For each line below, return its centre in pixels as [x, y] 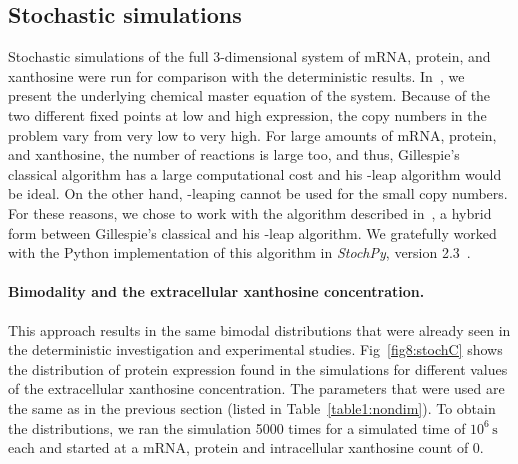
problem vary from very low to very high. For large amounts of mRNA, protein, [252, 134]
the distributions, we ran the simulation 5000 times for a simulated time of [237, 427]
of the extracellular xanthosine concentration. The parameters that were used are [256, 388]
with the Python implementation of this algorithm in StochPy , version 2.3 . [239, 252]
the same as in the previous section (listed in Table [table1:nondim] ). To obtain [252, 407]
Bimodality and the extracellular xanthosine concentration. [216, 291]
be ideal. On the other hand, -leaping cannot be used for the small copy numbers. [258, 193]
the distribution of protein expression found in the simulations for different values [258, 368]
